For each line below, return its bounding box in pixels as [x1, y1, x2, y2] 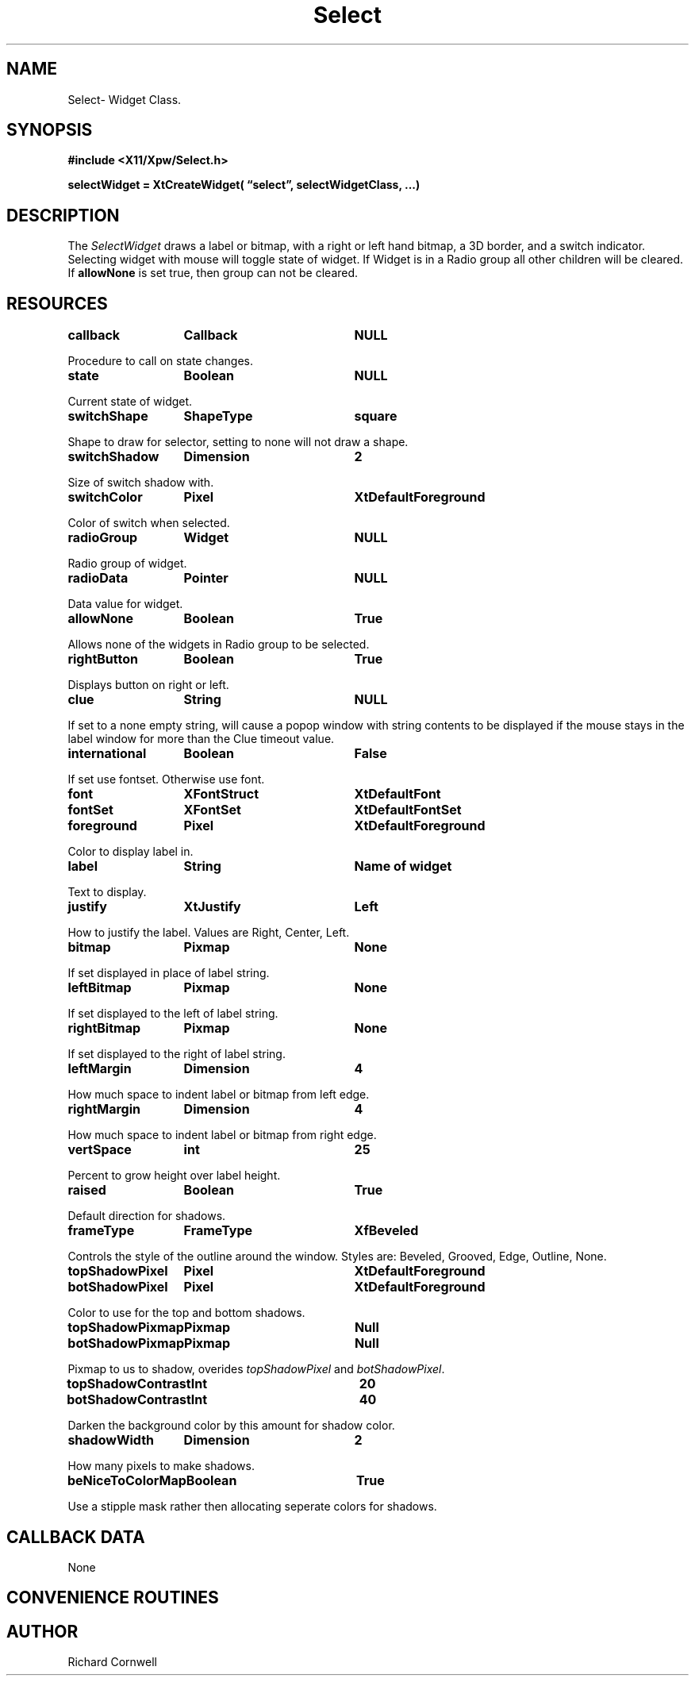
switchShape [67, 408, 148, 425]
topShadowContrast [67, 1376, 191, 1392]
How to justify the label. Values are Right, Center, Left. [67, 926, 350, 940]
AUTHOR [6, 1621, 79, 1642]
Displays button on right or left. [67, 678, 229, 692]
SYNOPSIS [6, 120, 93, 140]
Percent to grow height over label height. [67, 1168, 281, 1183]
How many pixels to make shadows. [67, 1459, 255, 1473]
